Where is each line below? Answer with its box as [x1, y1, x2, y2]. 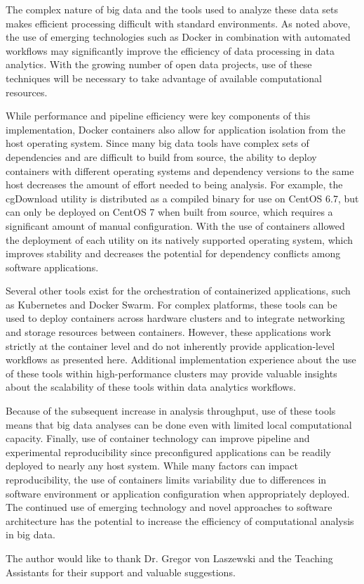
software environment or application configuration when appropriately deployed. [6, 486, 350, 500]
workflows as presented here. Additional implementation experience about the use [6, 352, 356, 367]
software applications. [6, 259, 99, 274]
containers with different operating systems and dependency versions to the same [6, 163, 354, 178]
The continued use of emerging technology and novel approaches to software [6, 500, 332, 514]
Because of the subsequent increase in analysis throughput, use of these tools [6, 403, 336, 418]
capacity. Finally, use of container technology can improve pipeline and [6, 431, 310, 446]
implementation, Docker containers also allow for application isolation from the [6, 122, 346, 136]
